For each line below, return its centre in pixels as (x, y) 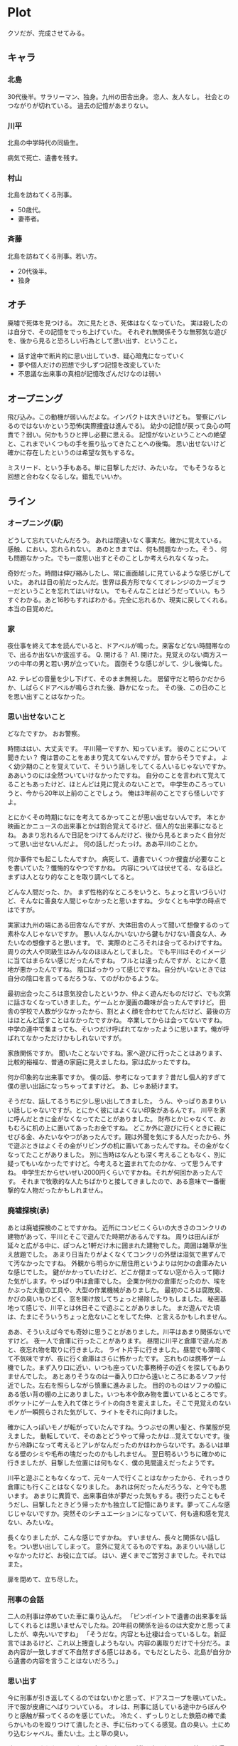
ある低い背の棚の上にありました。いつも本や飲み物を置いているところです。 (119, 1394)
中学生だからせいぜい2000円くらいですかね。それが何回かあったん (119, 1173)
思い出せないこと (37, 717)
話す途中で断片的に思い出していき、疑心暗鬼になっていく (101, 356)
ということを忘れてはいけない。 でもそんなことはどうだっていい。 (117, 591)
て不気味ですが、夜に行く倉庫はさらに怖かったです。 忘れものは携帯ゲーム (117, 1358)
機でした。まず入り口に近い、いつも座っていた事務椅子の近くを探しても (113, 1367)
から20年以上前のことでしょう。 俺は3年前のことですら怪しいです (128, 793)
